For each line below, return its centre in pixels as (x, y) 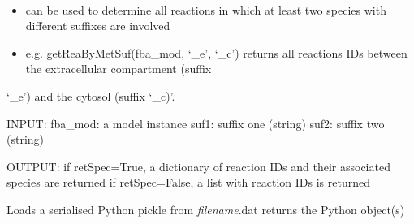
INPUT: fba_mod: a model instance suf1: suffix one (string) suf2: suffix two (196, 123)
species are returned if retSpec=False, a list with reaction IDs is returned (188, 182)
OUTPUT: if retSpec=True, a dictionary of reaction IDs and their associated (198, 166)
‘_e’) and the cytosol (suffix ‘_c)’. (91, 95)
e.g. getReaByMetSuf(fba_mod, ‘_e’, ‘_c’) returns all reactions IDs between (216, 52)
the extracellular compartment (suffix (119, 69)
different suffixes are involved (98, 26)
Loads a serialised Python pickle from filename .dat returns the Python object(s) (206, 209)
